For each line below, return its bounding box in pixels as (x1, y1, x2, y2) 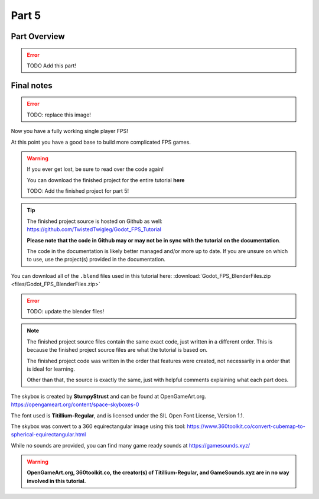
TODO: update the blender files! (27, 308, 105, 315)
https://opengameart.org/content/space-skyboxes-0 (11, 401, 139, 408)
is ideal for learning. (27, 365, 76, 372)
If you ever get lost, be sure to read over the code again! (27, 166, 164, 173)
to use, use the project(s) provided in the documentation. (27, 256, 165, 263)
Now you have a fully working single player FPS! (11, 128, 128, 135)
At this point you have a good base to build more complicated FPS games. (11, 138, 191, 145)
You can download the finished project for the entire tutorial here (27, 176, 185, 183)
